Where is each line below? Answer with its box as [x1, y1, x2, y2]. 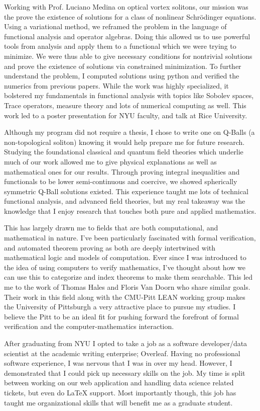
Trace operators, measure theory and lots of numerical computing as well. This [4, 100, 246, 110]
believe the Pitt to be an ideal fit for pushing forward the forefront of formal [4, 311, 239, 321]
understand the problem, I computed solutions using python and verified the [4, 70, 239, 81]
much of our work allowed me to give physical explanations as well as [4, 156, 217, 167]
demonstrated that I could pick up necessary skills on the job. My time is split [4, 367, 245, 378]
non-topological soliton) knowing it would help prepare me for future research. [4, 136, 245, 147]
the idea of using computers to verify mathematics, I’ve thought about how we [4, 262, 245, 272]
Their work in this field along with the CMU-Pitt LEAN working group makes [4, 291, 245, 302]
